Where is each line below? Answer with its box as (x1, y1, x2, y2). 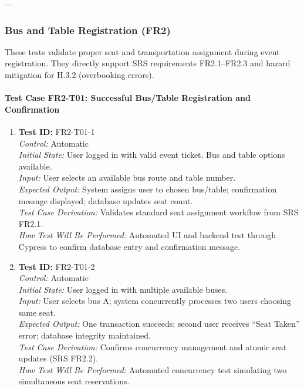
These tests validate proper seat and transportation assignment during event (5, 45, 280, 57)
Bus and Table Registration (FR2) (5, 22, 171, 37)
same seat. (18, 306, 56, 318)
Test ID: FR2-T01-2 (18, 260, 95, 272)
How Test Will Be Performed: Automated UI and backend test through (18, 229, 276, 241)
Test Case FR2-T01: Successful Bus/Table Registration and (5, 92, 251, 104)
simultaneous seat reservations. (18, 375, 130, 387)
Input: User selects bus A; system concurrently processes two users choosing (18, 295, 291, 307)
